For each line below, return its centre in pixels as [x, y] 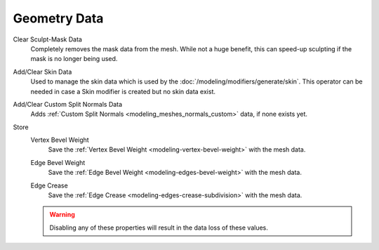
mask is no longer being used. [74, 59]
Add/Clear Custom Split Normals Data [68, 104]
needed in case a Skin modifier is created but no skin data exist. [123, 91]
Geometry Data [58, 18]
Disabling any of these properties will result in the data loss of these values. [159, 228]
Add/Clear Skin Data [42, 72]
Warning [62, 215]
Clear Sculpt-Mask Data [47, 39]
